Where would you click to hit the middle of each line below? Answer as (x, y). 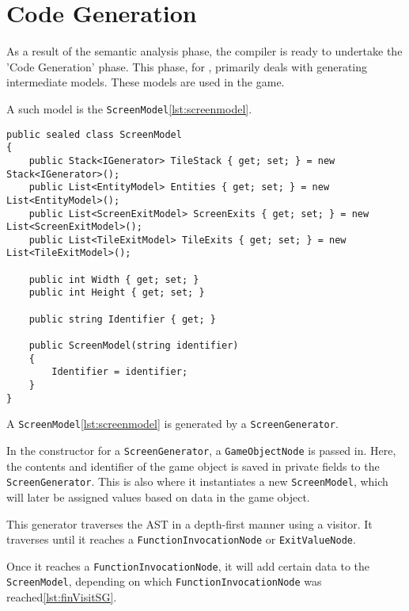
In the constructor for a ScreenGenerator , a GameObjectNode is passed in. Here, (201, 450)
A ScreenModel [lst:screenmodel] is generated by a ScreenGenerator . (172, 424)
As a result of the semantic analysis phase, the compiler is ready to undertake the (204, 51)
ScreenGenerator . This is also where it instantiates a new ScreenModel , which (197, 481)
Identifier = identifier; (120, 372)
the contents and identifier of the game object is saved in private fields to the (193, 466)
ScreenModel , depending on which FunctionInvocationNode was (164, 581)
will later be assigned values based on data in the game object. (158, 496)
